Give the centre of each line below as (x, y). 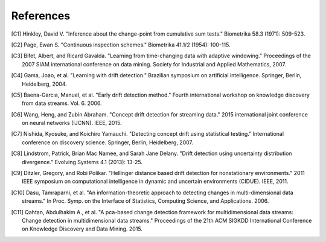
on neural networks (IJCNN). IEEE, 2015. (72, 123)
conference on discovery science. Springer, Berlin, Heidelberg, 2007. (107, 142)
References (41, 16)
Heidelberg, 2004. (45, 84)
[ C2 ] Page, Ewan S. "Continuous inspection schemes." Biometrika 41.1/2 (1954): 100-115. (121, 45)
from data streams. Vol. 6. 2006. (62, 103)
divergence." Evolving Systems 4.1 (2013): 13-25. (82, 162)
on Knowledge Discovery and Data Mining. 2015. (82, 229)
